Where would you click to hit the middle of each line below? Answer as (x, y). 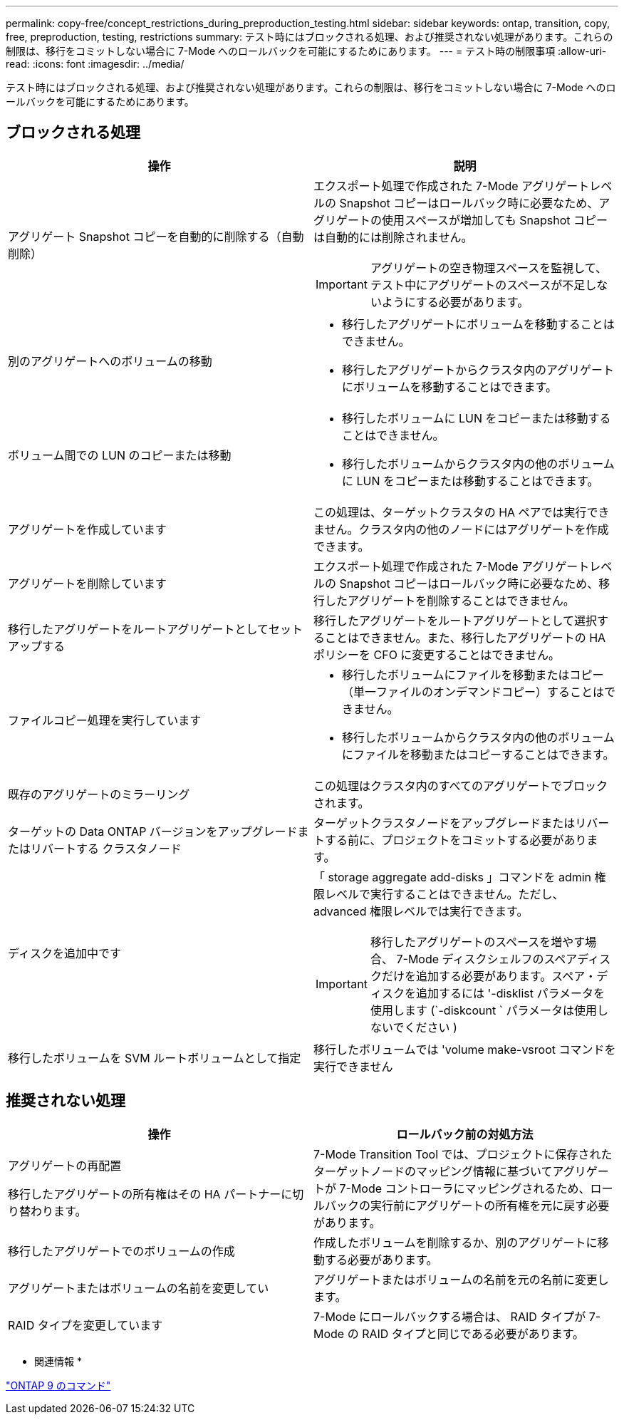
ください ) (431, 1027)
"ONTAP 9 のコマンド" (58, 1385)
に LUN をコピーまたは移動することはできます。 (470, 481)
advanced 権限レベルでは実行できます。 (421, 911)
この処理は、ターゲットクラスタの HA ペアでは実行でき (462, 512)
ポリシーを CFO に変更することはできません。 (437, 654)
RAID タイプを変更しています (85, 1325)
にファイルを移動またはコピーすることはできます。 (478, 754)
